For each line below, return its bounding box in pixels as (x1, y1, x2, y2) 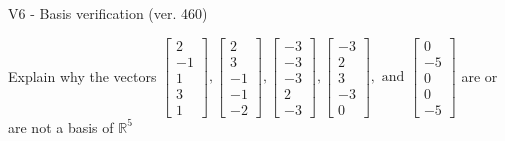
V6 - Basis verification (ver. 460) (8, 3, 208, 23)
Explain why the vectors (8, 65, 157, 86)
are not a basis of (8, 116, 114, 137)
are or (461, 65, 498, 86)
